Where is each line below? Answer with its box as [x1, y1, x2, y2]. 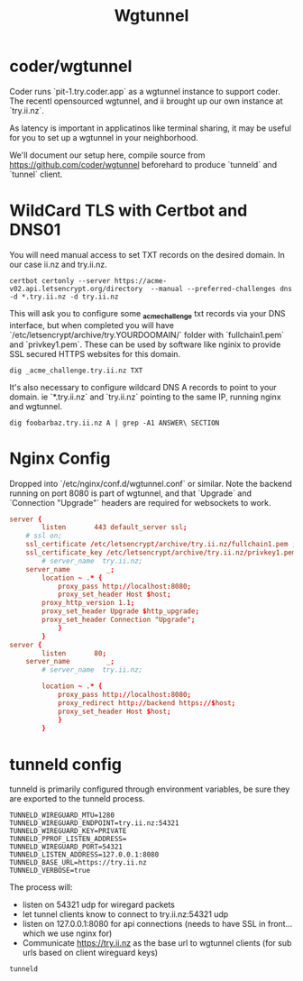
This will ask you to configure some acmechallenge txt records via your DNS [9, 307, 286, 321]
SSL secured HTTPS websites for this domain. [9, 348, 181, 359]
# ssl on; [25, 531, 63, 541]
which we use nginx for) [22, 928, 113, 939]
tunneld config [9, 754, 122, 775]
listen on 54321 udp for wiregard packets [22, 899, 176, 911]
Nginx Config [9, 448, 111, 469]
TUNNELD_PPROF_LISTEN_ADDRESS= [9, 835, 127, 844]
